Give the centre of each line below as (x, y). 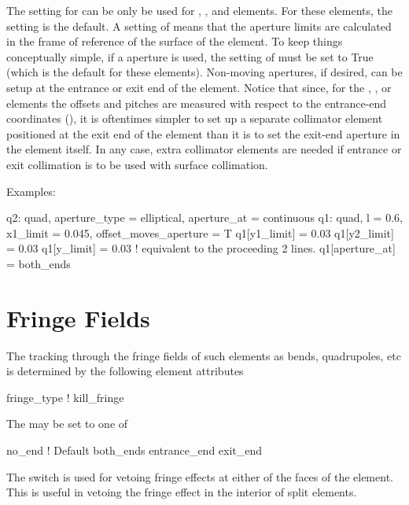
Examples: (31, 191)
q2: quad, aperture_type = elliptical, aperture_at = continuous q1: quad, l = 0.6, (204, 217)
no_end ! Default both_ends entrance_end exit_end (134, 450)
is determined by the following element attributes (125, 371)
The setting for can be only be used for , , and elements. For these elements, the (200, 10)
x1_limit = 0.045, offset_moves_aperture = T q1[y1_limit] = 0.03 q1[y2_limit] (200, 232)
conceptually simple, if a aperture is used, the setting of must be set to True (190, 56)
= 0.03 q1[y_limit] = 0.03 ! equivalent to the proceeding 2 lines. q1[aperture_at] (201, 248)
